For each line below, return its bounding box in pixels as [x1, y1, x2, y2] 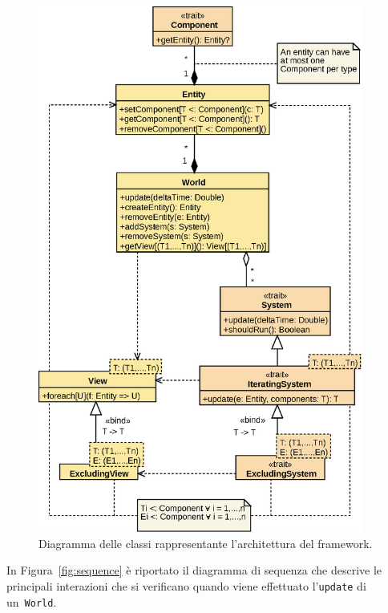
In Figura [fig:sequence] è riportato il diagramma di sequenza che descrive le [6, 562, 382, 578]
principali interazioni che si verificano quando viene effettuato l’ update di [6, 577, 366, 594]
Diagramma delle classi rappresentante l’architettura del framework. [38, 534, 373, 551]
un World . [6, 593, 57, 610]
